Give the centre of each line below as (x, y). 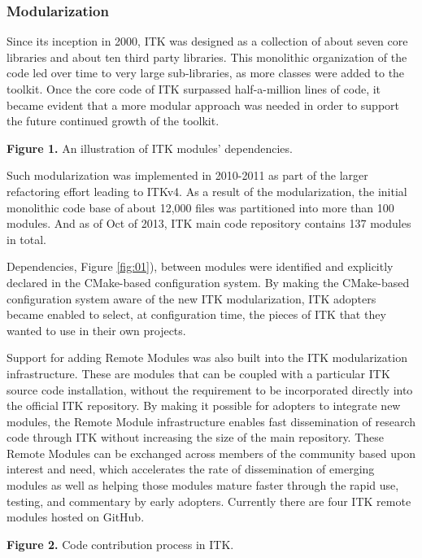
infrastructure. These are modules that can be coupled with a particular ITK (198, 373)
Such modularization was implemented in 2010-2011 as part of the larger (187, 175)
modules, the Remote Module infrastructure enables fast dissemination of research (211, 421)
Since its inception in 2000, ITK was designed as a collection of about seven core (207, 41)
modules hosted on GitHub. (76, 517)
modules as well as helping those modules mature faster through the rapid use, (203, 485)
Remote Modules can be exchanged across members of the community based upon (211, 453)
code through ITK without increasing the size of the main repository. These (196, 437)
